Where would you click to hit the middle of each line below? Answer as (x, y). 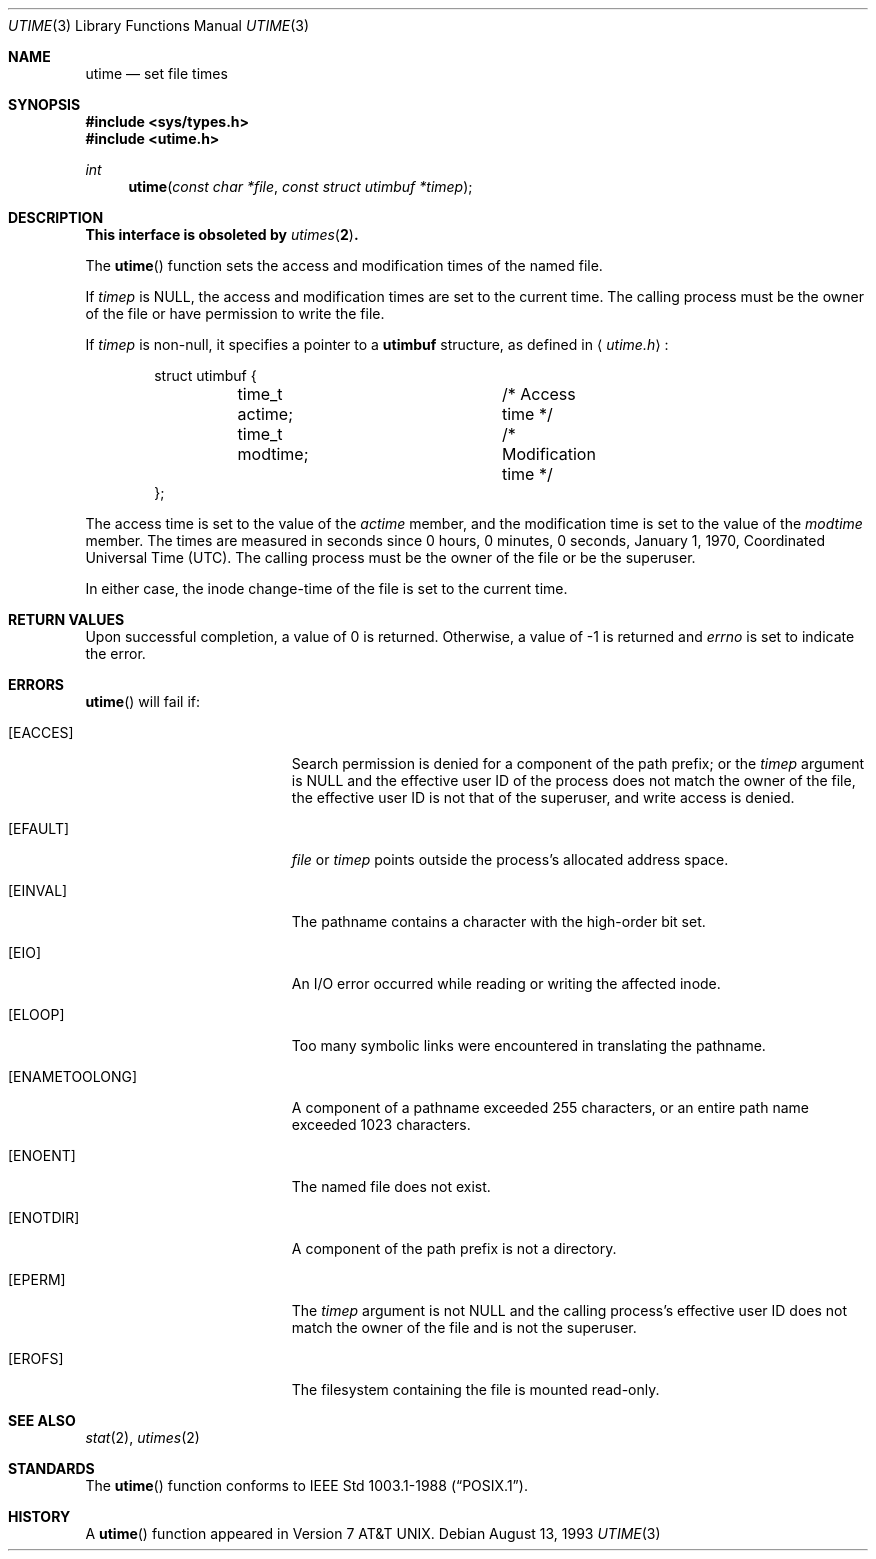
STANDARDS (51, 1468)
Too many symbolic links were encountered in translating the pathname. (528, 1045)
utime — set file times (156, 73)
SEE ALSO (42, 1420)
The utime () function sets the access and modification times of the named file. (344, 265)
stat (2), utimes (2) (142, 1437)
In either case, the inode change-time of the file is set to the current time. (326, 588)
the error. (115, 653)
